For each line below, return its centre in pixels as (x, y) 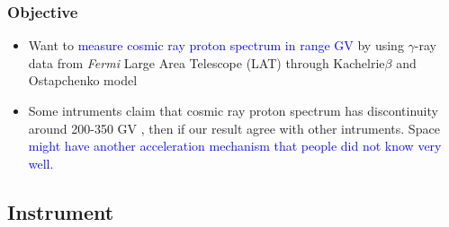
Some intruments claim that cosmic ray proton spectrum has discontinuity (233, 110)
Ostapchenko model (83, 80)
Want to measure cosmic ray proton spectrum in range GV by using (216, 45)
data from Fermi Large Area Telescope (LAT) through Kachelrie (207, 62)
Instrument (61, 211)
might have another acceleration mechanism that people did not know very (235, 146)
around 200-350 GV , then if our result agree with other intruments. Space (234, 128)
